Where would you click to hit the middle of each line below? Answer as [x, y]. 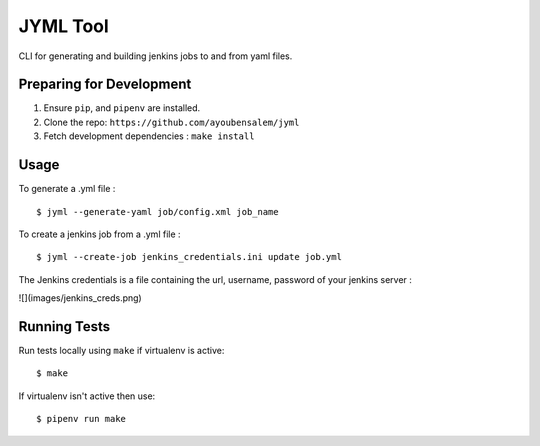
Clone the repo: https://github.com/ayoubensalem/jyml [171, 122]
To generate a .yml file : [67, 189]
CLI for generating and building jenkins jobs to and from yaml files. [155, 56]
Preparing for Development [105, 84]
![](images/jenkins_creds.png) [80, 298]
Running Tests [64, 326]
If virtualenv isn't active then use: [87, 396]
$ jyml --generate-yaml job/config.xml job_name [157, 211]
